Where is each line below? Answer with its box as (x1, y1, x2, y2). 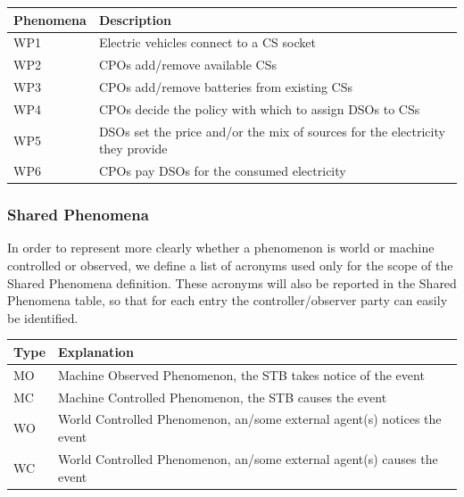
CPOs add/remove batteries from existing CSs (98, 78, 352, 96)
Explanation (58, 342, 134, 360)
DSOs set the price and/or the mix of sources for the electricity (98, 121, 445, 140)
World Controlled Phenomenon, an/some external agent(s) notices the (58, 410, 442, 428)
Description (98, 10, 171, 29)
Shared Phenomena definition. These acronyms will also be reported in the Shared (7, 273, 457, 292)
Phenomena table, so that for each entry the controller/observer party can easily (7, 291, 448, 310)
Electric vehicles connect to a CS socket (98, 33, 316, 52)
